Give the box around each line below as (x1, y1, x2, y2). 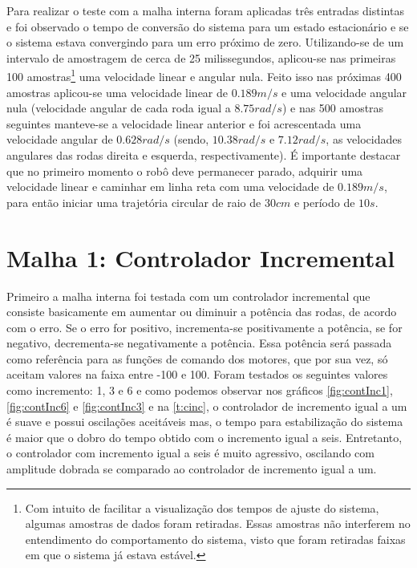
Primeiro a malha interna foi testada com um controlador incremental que (6, 287, 370, 304)
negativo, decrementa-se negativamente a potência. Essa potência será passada (6, 335, 392, 351)
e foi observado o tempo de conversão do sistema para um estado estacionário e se (6, 18, 409, 34)
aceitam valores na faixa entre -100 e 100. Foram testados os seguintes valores (6, 366, 388, 383)
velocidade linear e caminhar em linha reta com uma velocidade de (6, 178, 334, 195)
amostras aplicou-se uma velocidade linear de (6, 83, 229, 100)
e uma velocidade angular (281, 83, 407, 100)
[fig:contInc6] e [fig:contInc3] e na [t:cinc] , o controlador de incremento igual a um (6, 397, 407, 414)
